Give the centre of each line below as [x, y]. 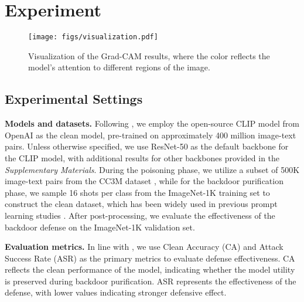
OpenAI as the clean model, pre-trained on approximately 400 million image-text [151, 135]
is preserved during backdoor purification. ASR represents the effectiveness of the [151, 281]
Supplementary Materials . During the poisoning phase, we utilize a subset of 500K [152, 169]
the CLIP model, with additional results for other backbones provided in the [142, 157]
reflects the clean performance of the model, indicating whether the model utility [150, 269]
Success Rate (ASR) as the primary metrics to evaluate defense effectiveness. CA [150, 258]
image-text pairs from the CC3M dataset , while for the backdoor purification [144, 181]
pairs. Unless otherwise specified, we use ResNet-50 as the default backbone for [147, 146]
